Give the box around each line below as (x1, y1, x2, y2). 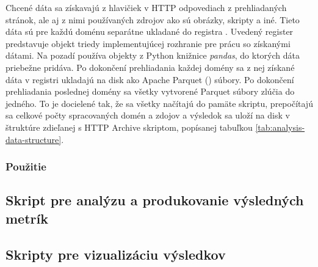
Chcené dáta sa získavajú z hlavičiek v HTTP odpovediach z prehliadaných (5, 1, 287, 13)
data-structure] (5, 133, 62, 145)
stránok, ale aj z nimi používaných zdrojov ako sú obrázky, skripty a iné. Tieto (5, 13, 300, 26)
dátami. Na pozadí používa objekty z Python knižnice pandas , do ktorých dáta (5, 49, 300, 62)
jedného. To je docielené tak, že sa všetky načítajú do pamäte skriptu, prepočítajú (5, 97, 313, 109)
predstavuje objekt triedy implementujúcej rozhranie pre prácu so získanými (5, 37, 291, 49)
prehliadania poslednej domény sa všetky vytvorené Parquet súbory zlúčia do (5, 85, 295, 98)
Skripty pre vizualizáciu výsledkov (5, 244, 226, 263)
